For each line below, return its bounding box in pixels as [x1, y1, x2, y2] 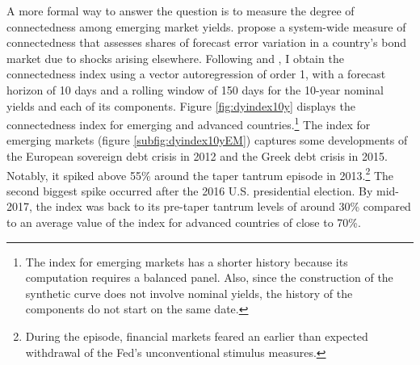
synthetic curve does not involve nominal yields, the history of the [25, 284, 353, 301]
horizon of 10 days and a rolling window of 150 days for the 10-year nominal [6, 81, 384, 98]
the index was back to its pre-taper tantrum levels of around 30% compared [36, 198, 411, 215]
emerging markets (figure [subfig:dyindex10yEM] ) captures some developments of [6, 132, 408, 149]
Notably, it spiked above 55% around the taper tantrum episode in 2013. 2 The [6, 164, 394, 183]
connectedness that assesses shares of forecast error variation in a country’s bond [6, 34, 406, 51]
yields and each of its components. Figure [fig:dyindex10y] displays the [6, 97, 355, 114]
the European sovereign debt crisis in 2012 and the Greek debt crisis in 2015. [6, 148, 388, 164]
